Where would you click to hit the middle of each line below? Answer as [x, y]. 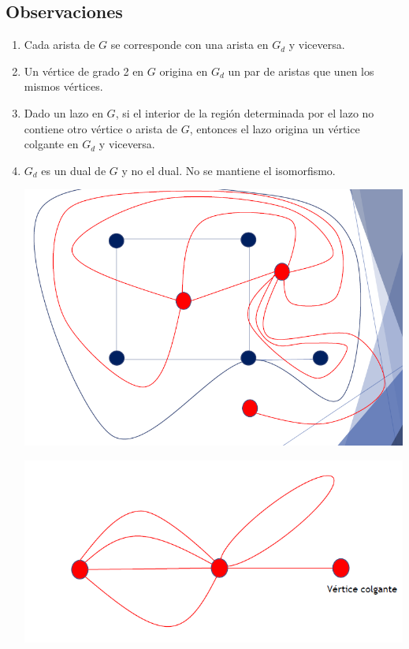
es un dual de [74, 170]
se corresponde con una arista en [190, 45]
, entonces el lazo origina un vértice [275, 128]
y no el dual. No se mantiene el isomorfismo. [229, 170]
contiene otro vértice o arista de [101, 128]
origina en [184, 71]
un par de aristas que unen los [301, 71]
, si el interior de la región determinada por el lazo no [245, 112]
